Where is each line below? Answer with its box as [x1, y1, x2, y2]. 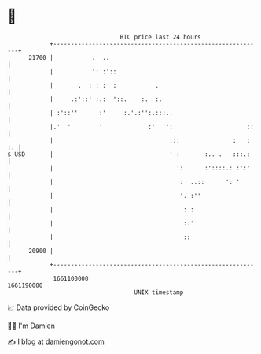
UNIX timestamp [134, 288, 184, 296]
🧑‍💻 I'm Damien [7, 321, 56, 330]
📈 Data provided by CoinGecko [7, 303, 110, 312]
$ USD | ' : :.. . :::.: [7, 150, 251, 158]
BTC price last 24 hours [119, 33, 201, 41]
